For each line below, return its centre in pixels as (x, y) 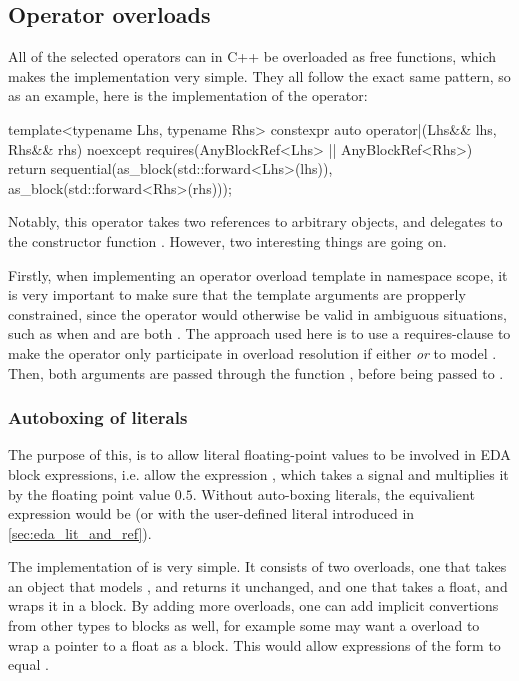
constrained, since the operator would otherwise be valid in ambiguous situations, (257, 313)
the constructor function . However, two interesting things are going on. (227, 240)
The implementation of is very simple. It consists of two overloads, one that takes (257, 566)
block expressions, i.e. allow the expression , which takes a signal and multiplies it (258, 473)
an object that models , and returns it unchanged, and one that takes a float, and (258, 585)
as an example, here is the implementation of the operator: (188, 95)
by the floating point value (89, 493)
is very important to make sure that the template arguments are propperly (237, 294)
